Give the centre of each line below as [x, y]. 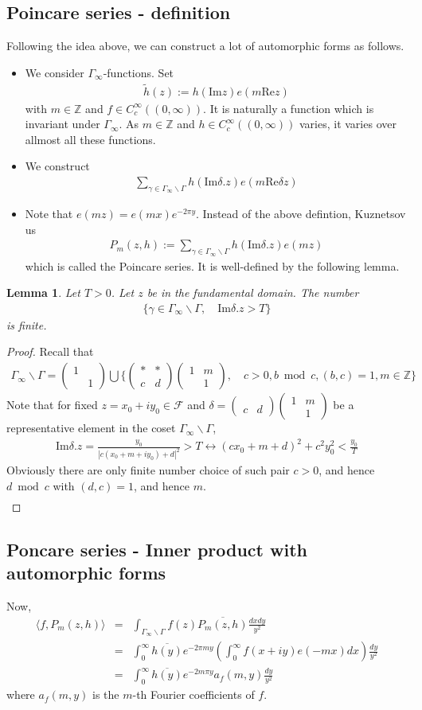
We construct [57, 166]
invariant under [63, 124]
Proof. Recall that [50, 351]
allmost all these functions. [90, 139]
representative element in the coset [91, 428]
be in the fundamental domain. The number [253, 293]
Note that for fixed [52, 405]
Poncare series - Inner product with [157, 549]
